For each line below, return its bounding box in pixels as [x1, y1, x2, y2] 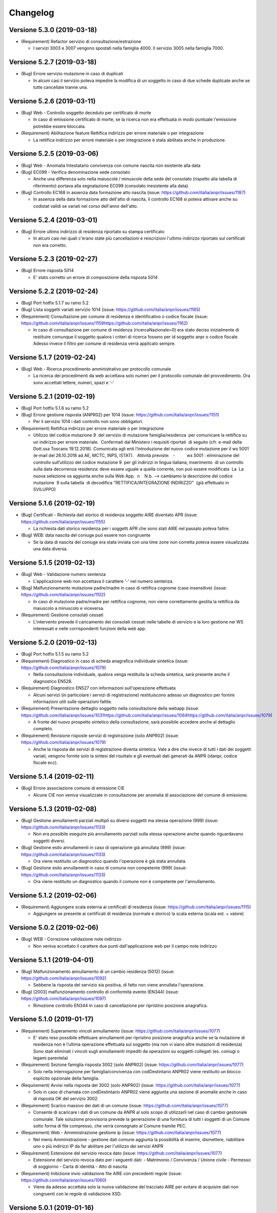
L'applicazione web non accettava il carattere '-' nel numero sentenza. [33, 578, 174, 584]
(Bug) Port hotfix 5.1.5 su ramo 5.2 [21, 651, 89, 657]
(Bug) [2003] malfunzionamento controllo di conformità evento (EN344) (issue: [21, 989, 179, 995]
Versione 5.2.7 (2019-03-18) [9, 58, 97, 66]
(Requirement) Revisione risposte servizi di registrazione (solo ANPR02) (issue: [21, 733, 179, 738]
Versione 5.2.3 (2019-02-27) [9, 255, 98, 263]
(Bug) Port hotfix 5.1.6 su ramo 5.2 [21, 405, 89, 411]
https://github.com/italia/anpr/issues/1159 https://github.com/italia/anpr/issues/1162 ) [21, 320, 188, 326]
